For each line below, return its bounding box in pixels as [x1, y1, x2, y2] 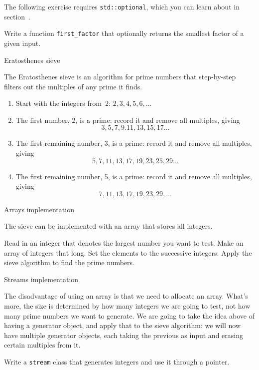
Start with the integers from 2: [15, 98, 111, 108]
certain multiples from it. [4, 340, 81, 350]
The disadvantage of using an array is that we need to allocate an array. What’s [4, 291, 249, 301]
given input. [4, 37, 41, 48]
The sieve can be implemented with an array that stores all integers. [4, 221, 213, 231]
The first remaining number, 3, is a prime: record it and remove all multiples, [15, 138, 252, 148]
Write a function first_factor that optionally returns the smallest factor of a [4, 28, 244, 38]
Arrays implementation [4, 204, 74, 214]
